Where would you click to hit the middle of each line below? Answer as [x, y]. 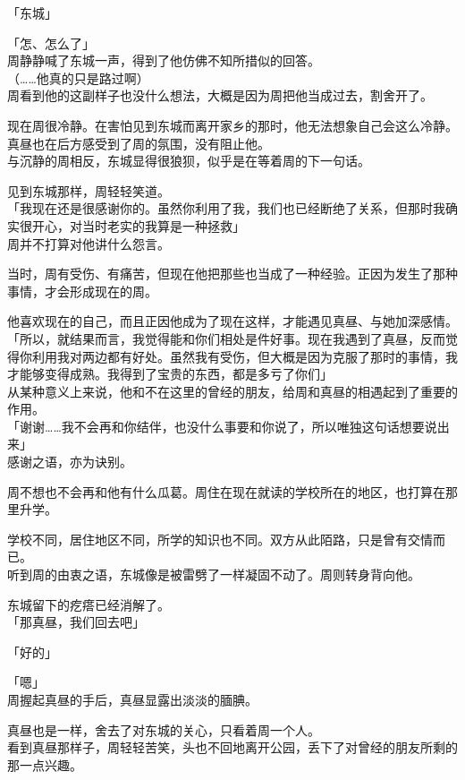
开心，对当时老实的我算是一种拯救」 [138, 225]
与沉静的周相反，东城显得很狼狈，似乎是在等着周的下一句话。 [189, 161]
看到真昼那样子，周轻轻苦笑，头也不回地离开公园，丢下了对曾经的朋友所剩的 [232, 747]
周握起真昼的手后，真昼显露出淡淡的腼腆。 [132, 699]
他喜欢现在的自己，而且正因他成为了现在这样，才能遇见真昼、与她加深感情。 [232, 321]
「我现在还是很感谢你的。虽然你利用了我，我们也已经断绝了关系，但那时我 [226, 208]
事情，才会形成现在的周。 [82, 291]
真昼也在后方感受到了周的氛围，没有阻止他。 [139, 143]
